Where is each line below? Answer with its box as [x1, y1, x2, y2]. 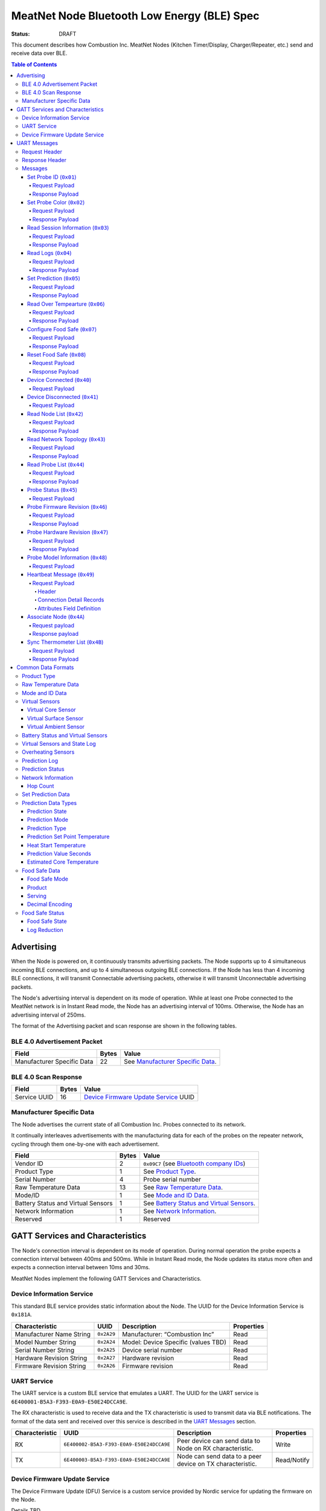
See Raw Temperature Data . [142, 1183, 223, 1192]
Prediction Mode [27, 816, 69, 823]
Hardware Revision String [14, 1354, 88, 1362]
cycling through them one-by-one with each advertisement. [11, 1140, 160, 1148]
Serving [27, 892, 46, 899]
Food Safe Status [22, 909, 65, 916]
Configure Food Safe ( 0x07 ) [27, 325, 97, 332]
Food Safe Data [22, 867, 60, 874]
